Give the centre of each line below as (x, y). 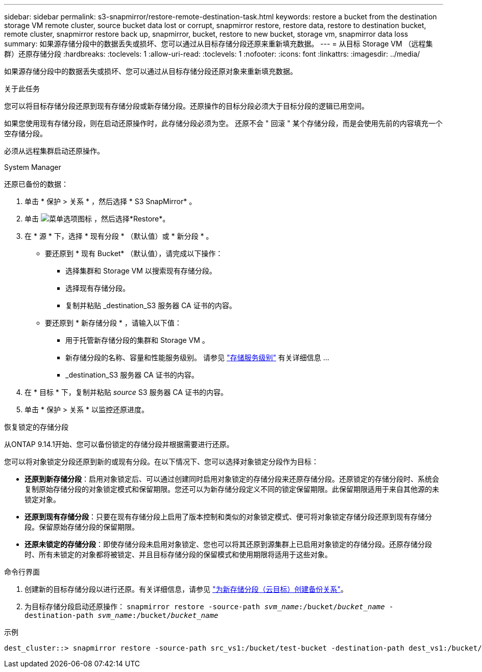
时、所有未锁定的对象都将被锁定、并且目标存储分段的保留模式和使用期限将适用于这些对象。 (178, 554)
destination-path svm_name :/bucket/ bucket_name (122, 615)
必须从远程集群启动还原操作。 (54, 151)
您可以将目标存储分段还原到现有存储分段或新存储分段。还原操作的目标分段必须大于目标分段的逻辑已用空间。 (186, 106)
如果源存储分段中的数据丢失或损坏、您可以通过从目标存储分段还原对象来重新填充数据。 (151, 71)
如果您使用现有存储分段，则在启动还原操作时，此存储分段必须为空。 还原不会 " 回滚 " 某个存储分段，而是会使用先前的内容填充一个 (223, 123)
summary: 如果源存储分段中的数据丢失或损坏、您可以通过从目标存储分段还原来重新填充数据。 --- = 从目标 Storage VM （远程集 (219, 44)
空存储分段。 (26, 133)
